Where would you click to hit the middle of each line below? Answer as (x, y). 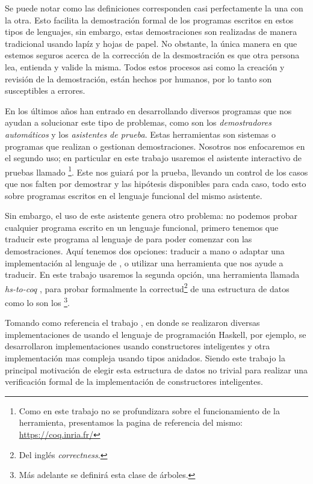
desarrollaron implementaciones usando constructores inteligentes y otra (138, 346)
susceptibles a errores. (45, 90)
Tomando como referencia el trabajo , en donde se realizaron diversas (132, 323)
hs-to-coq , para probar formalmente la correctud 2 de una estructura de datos (147, 287)
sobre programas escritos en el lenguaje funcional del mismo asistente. (134, 195)
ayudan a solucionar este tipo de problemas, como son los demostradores (138, 122)
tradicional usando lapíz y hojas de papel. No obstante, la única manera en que (151, 43)
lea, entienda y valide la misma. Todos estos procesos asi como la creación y (145, 66)
